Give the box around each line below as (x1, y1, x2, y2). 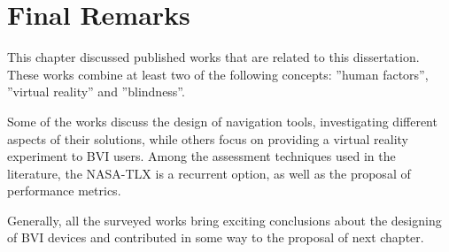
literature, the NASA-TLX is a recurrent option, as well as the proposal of (7, 164, 411, 182)
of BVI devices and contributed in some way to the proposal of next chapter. (7, 228, 424, 247)
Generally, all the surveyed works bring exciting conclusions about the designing (7, 210, 442, 229)
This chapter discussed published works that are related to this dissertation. (7, 48, 420, 66)
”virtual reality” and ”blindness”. (7, 82, 185, 101)
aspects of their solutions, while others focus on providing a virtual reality (7, 129, 408, 148)
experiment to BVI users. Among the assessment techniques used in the (7, 147, 396, 165)
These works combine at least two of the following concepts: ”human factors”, (7, 65, 429, 83)
